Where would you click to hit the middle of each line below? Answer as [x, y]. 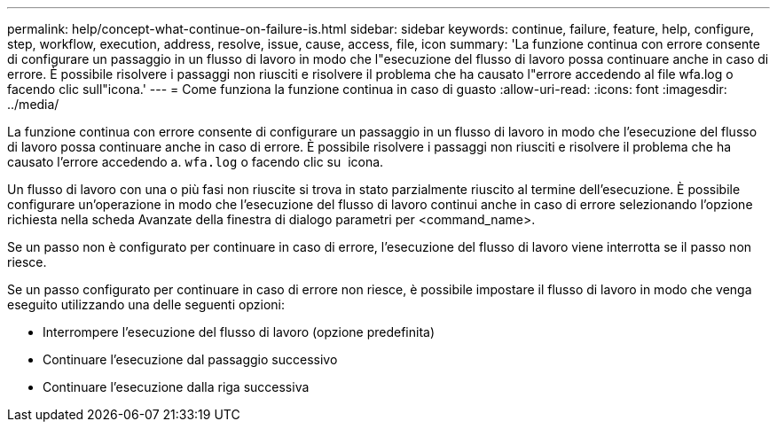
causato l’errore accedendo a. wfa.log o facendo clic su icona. [196, 162]
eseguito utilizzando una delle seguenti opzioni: [146, 304]
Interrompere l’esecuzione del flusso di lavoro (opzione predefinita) [239, 332]
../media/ [33, 104]
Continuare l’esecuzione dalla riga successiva [176, 387]
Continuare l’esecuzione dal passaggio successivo [190, 359]
